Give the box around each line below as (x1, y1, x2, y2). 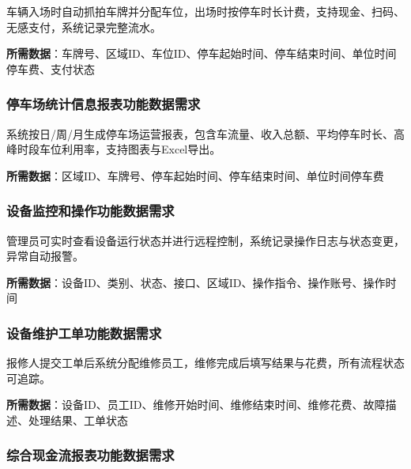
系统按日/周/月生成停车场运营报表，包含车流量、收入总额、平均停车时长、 (6, 125, 394, 142)
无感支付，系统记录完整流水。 (6, 18, 161, 35)
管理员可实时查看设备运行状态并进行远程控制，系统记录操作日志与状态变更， (6, 232, 405, 248)
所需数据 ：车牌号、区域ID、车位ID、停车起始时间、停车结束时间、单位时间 (6, 45, 397, 62)
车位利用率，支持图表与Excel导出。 (39, 141, 221, 157)
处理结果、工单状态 (28, 411, 128, 428)
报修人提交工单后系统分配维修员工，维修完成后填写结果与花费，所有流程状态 (6, 354, 405, 371)
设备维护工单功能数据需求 (6, 323, 162, 342)
